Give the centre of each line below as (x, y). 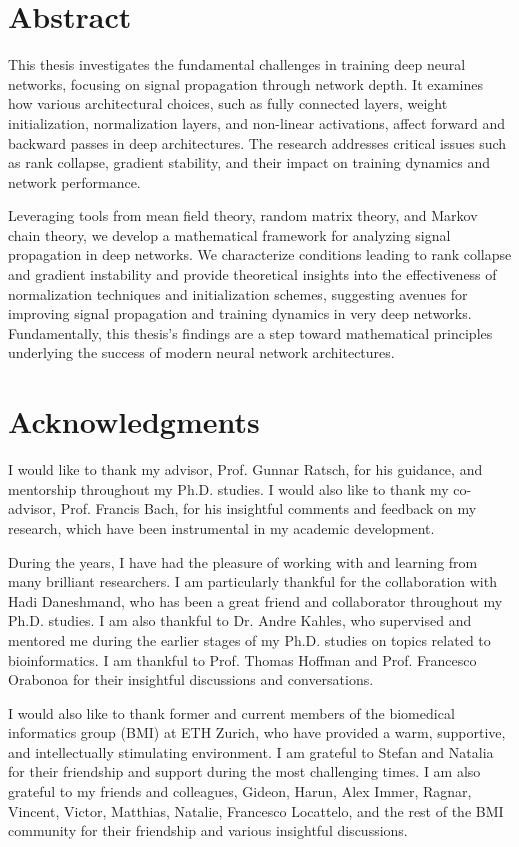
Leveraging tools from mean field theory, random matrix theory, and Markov (243, 215)
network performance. (74, 181)
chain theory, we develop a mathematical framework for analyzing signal (229, 234)
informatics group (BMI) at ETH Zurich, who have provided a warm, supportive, (257, 732)
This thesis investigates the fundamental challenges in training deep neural (237, 64)
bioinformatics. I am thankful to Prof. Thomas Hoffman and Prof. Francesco (242, 659)
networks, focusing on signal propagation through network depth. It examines (245, 83)
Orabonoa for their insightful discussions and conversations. (191, 679)
